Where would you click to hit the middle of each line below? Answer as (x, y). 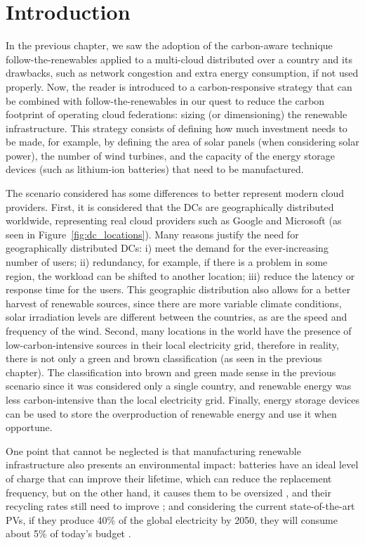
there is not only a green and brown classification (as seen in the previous (164, 358)
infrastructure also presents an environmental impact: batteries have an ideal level (182, 464)
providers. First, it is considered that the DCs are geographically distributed (170, 206)
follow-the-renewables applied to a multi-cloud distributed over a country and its (179, 59)
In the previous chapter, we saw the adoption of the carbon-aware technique (169, 45)
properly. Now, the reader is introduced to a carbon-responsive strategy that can (179, 86)
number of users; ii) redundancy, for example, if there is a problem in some (167, 262)
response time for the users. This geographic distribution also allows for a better (178, 289)
